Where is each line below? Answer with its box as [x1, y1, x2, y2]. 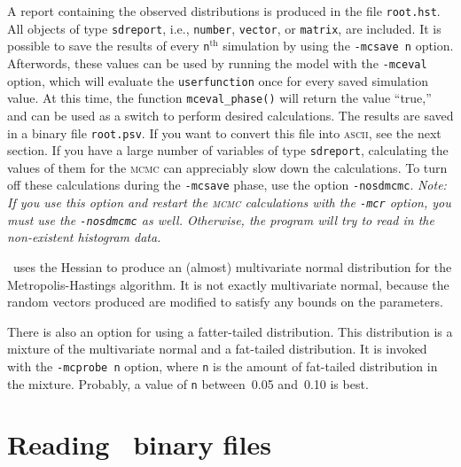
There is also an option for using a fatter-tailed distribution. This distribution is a [7, 322, 453, 340]
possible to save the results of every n [7, 36, 210, 55]
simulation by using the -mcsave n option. [223, 36, 454, 55]
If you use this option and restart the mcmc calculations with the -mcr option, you [7, 193, 451, 212]
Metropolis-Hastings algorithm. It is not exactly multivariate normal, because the [7, 275, 449, 293]
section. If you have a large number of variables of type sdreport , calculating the [7, 141, 449, 160]
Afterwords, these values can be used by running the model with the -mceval [7, 53, 427, 72]
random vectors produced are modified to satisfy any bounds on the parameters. [7, 292, 443, 311]
